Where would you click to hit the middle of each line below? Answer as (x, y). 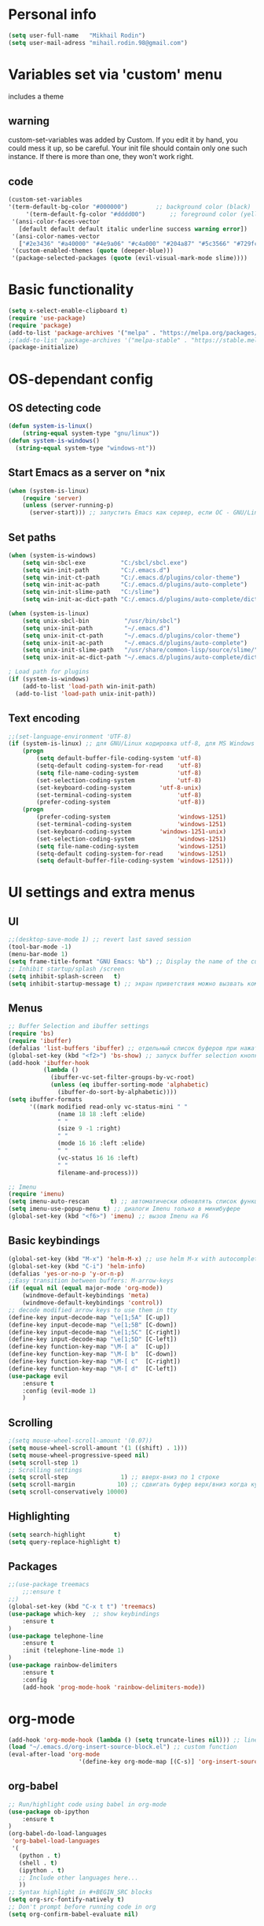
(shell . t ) (38, 1863)
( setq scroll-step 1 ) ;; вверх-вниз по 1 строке (114, 1477)
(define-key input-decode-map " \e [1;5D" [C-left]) (93, 1340)
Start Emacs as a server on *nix (87, 473)
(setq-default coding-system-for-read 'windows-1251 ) (131, 854)
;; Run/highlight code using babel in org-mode (88, 1804)
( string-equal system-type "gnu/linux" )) (91, 434)
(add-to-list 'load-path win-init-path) (89, 686)
